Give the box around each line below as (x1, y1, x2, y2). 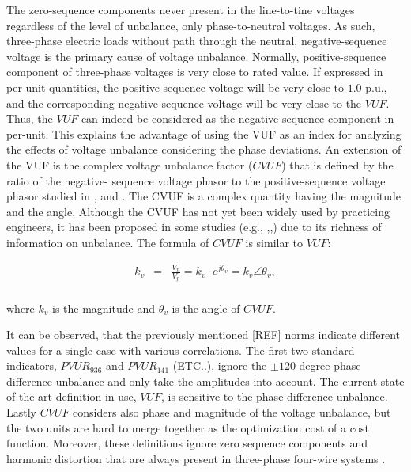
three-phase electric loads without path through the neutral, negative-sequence (6, 32, 387, 49)
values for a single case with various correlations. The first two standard (6, 341, 355, 358)
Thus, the (6, 110, 53, 127)
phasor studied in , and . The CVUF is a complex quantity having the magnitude (6, 188, 402, 204)
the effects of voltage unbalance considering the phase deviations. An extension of (6, 141, 402, 158)
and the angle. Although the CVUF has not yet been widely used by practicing (6, 203, 390, 219)
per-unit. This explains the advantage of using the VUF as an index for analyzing (6, 125, 402, 142)
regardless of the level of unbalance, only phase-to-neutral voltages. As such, (6, 17, 375, 33)
